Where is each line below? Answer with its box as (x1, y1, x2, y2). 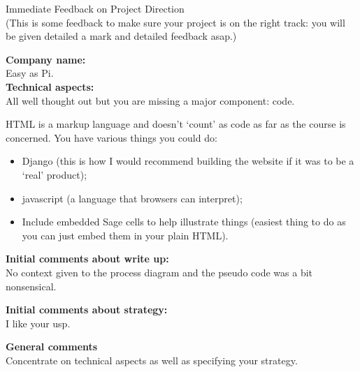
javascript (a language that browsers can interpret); (22, 191, 243, 205)
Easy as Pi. (6, 66, 54, 80)
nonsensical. (6, 278, 57, 293)
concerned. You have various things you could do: (6, 130, 217, 144)
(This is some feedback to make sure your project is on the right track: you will (6, 15, 345, 29)
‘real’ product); (22, 167, 87, 181)
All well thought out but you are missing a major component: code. (6, 93, 295, 107)
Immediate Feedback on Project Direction (6, 1, 185, 15)
